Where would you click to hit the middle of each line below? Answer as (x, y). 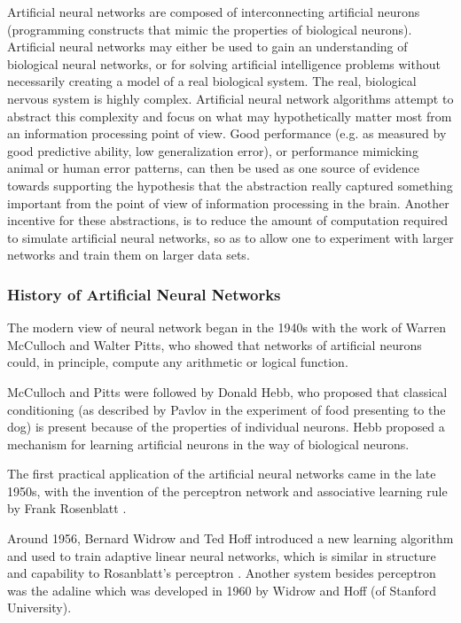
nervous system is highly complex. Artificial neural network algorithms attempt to (230, 98)
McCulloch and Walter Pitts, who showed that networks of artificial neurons (215, 344)
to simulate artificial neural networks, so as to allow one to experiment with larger (230, 237)
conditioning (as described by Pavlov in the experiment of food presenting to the (227, 409)
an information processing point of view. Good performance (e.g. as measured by (227, 133)
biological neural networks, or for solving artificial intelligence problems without (224, 63)
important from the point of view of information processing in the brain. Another (228, 202)
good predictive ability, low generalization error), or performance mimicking (213, 150)
